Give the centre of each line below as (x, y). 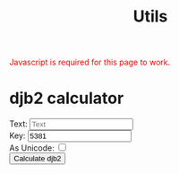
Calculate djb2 (38, 159)
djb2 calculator (67, 98)
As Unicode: (32, 148)
